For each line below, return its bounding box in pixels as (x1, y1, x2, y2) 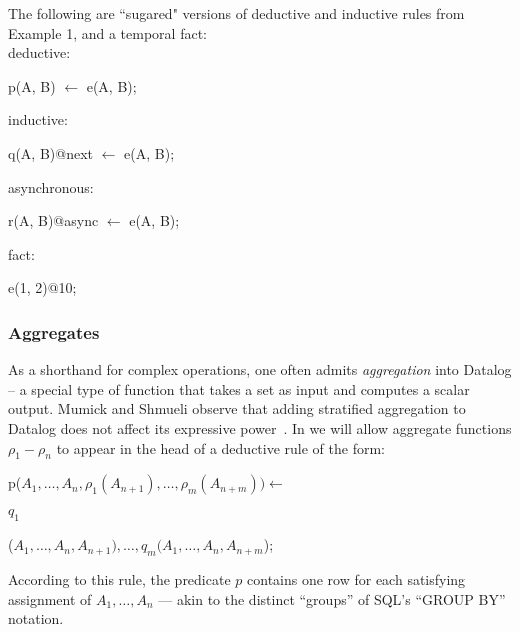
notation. (8, 608, 64, 629)
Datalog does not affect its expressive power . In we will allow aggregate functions (8, 417, 512, 438)
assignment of (8, 588, 92, 609)
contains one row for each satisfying (247, 568, 466, 589)
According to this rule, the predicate (8, 568, 231, 589)
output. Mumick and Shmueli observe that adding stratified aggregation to (8, 398, 466, 419)
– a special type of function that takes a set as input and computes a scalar (8, 378, 470, 399)
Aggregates (8, 319, 100, 344)
